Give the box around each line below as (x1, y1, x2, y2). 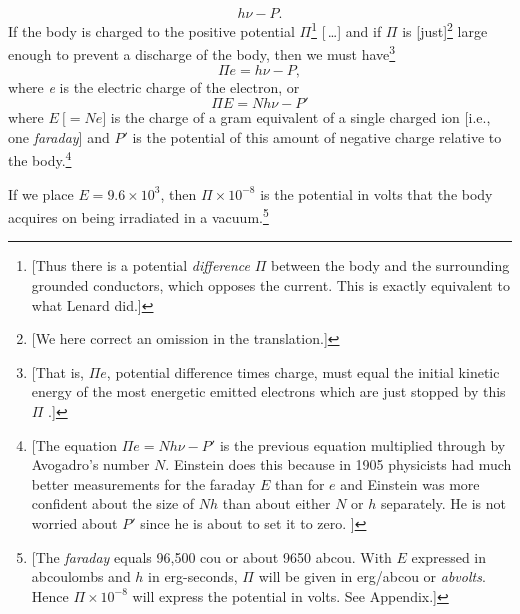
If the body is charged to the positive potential (8, 20, 295, 41)
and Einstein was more (340, 473, 480, 494)
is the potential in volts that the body (260, 183, 493, 204)
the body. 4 (8, 147, 72, 170)
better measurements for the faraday (31, 473, 256, 494)
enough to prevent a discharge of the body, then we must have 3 (8, 41, 396, 64)
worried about (31, 512, 118, 533)
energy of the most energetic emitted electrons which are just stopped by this (31, 381, 506, 402)
